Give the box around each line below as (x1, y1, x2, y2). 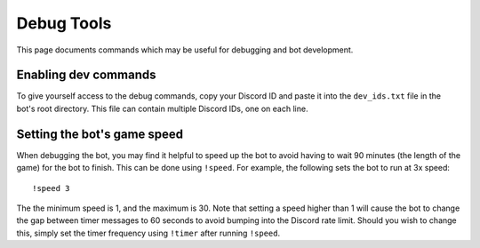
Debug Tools (16, 13, 112, 33)
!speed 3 (32, 183, 70, 193)
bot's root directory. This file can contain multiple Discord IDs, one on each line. (16, 103, 308, 114)
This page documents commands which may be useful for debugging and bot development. (16, 44, 354, 55)
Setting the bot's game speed (16, 126, 184, 141)
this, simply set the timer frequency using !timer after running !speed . (16, 228, 280, 238)
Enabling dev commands (16, 68, 156, 83)
